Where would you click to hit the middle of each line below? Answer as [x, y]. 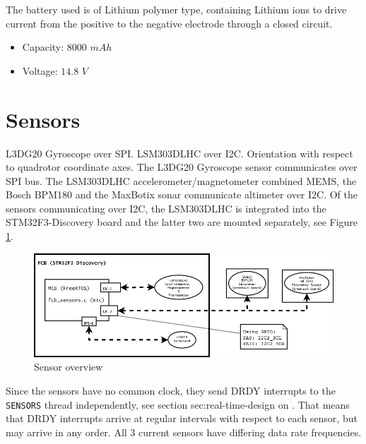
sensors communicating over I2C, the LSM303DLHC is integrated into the [166, 208]
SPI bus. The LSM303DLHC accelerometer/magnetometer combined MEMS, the [181, 180]
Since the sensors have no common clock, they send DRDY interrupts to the [171, 390]
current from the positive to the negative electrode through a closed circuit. [169, 23]
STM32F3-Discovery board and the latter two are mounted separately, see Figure [182, 222]
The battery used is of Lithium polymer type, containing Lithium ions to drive [176, 9]
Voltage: [40, 70]
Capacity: [43, 47]
